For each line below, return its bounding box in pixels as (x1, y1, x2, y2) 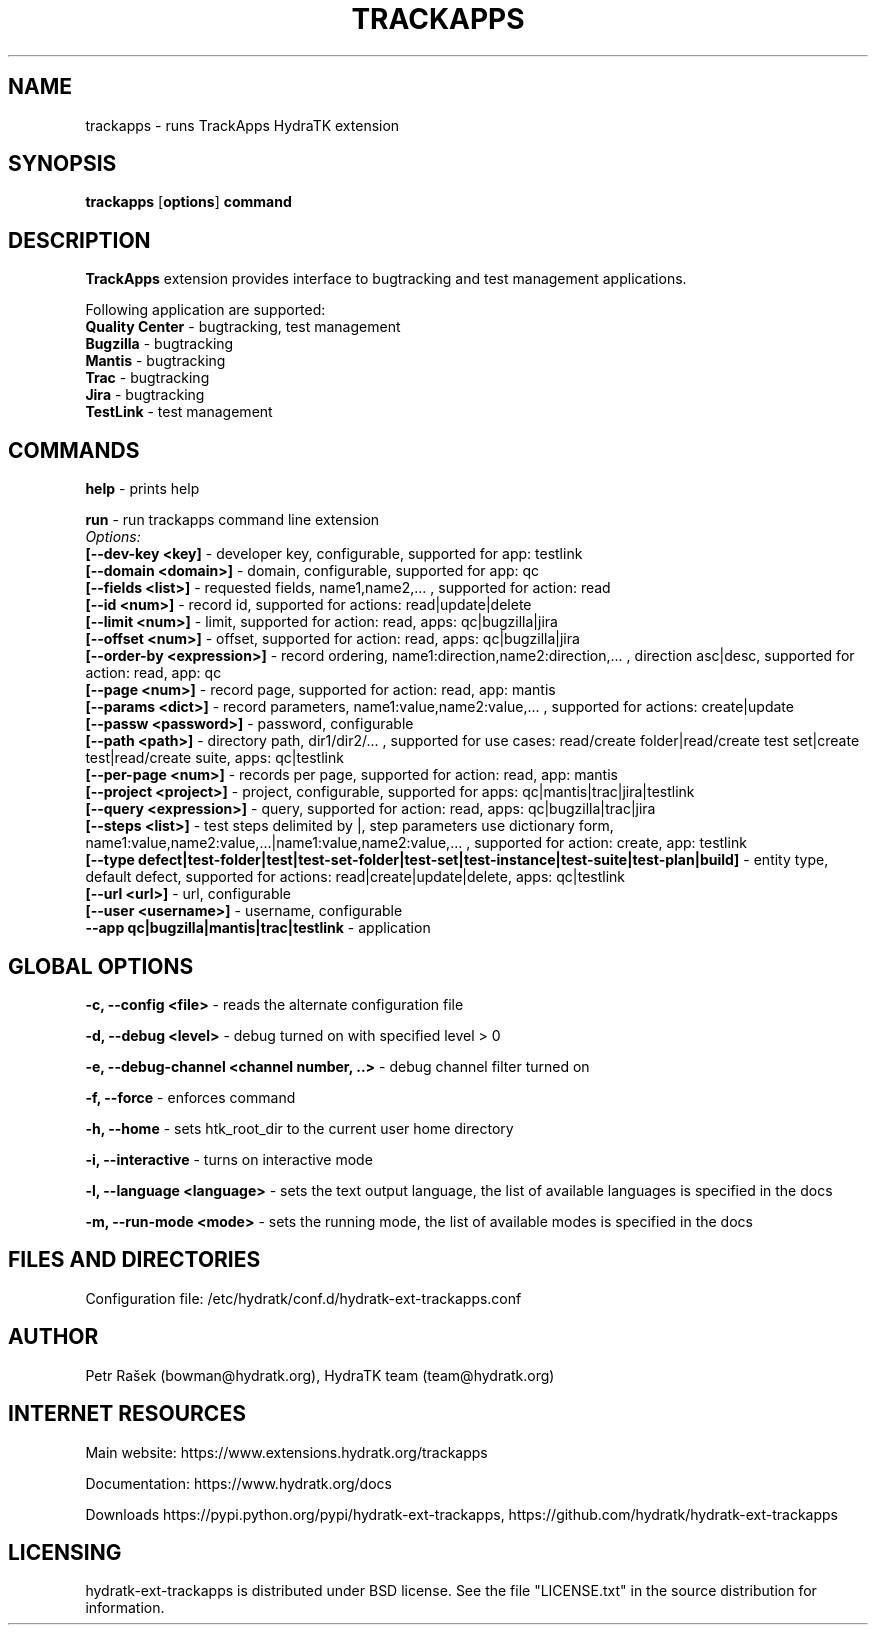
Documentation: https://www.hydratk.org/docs (85, 1474, 392, 1492)
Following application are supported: (85, 301, 326, 319)
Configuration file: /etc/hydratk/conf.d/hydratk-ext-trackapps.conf (85, 1289, 522, 1307)
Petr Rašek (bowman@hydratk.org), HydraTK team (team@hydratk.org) (85, 1366, 555, 1384)
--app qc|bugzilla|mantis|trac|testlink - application (85, 919, 431, 937)
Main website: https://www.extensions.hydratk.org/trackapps (85, 1443, 488, 1461)
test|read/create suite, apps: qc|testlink (85, 749, 344, 767)
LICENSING (8, 1539, 122, 1565)
